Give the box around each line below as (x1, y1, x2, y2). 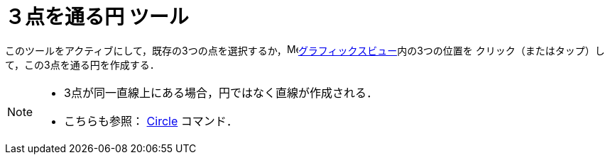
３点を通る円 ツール (5, 5, 189, 29)
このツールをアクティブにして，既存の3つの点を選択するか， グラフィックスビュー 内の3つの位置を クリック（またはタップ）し (5, 44, 605, 57)
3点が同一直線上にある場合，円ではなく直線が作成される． (64, 85, 378, 100)
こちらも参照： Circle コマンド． (64, 113, 238, 128)
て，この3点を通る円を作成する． (5, 58, 160, 71)
